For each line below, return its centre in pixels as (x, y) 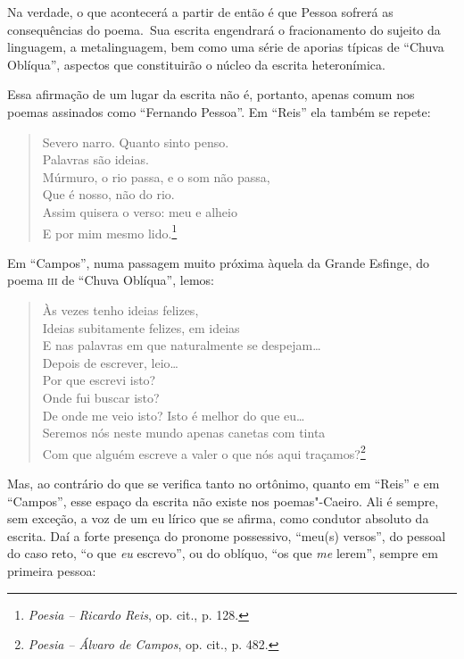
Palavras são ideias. (95, 159)
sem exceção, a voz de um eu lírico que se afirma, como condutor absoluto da (218, 518)
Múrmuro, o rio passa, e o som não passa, (156, 176)
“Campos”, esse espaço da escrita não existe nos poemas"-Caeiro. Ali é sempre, (223, 501)
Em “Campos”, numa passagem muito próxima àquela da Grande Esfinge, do (218, 262)
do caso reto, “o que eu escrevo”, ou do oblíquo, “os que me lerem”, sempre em (223, 553)
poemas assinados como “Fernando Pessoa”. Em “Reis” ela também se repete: (219, 111)
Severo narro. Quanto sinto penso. (136, 142)
